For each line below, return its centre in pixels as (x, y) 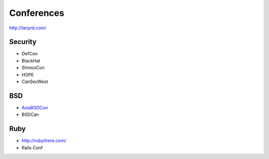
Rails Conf (32, 148)
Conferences (37, 13)
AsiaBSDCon (35, 107)
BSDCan (30, 115)
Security (23, 42)
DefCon (30, 54)
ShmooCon (33, 68)
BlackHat (31, 61)
